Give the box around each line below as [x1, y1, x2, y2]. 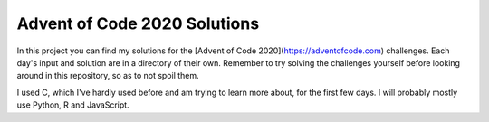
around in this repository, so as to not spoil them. [16, 70, 199, 81]
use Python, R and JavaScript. [16, 99, 130, 110]
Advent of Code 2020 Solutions [16, 14, 260, 33]
